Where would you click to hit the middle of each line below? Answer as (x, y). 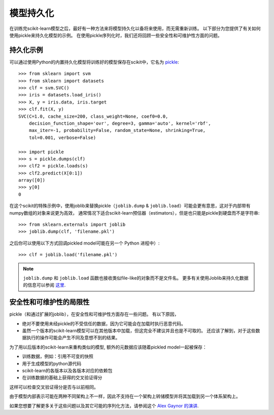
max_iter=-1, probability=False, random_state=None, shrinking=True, (117, 130)
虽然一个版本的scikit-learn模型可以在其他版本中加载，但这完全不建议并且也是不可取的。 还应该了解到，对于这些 (139, 331)
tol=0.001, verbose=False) (62, 137)
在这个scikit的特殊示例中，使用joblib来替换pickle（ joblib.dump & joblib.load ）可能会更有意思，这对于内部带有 (130, 206)
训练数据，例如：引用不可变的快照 (58, 356)
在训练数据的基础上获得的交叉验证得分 (62, 377)
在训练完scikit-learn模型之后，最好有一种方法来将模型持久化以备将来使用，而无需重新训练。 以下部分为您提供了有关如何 (135, 28)
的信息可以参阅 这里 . (44, 285)
